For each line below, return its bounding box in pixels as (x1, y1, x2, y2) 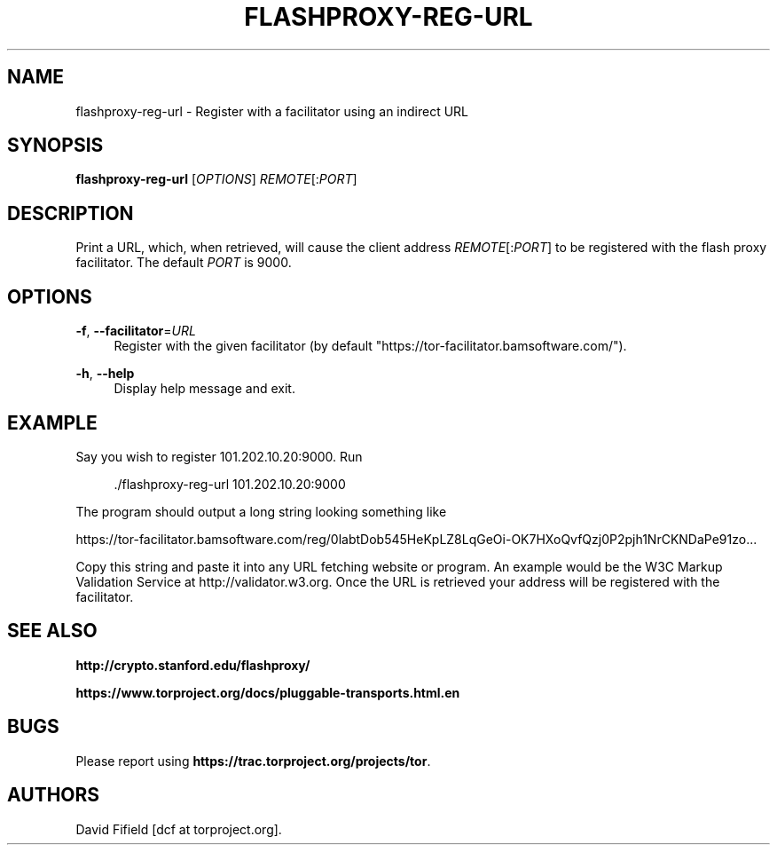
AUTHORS (7, 784, 100, 807)
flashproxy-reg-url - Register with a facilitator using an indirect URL (75, 103, 469, 119)
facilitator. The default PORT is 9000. (75, 255, 292, 271)
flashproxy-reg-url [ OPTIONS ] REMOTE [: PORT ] (75, 171, 357, 187)
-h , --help (75, 366, 135, 382)
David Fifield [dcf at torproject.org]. (75, 821, 282, 837)
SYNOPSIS (7, 134, 104, 157)
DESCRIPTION (7, 201, 134, 225)
